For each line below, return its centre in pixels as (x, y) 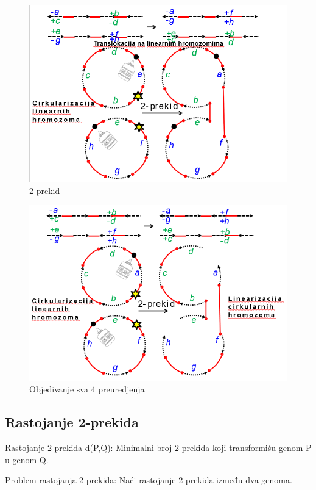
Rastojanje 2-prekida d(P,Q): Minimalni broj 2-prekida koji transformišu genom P (158, 448)
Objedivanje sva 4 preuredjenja (87, 389)
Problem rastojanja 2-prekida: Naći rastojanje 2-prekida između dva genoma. (149, 480)
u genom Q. (27, 459)
